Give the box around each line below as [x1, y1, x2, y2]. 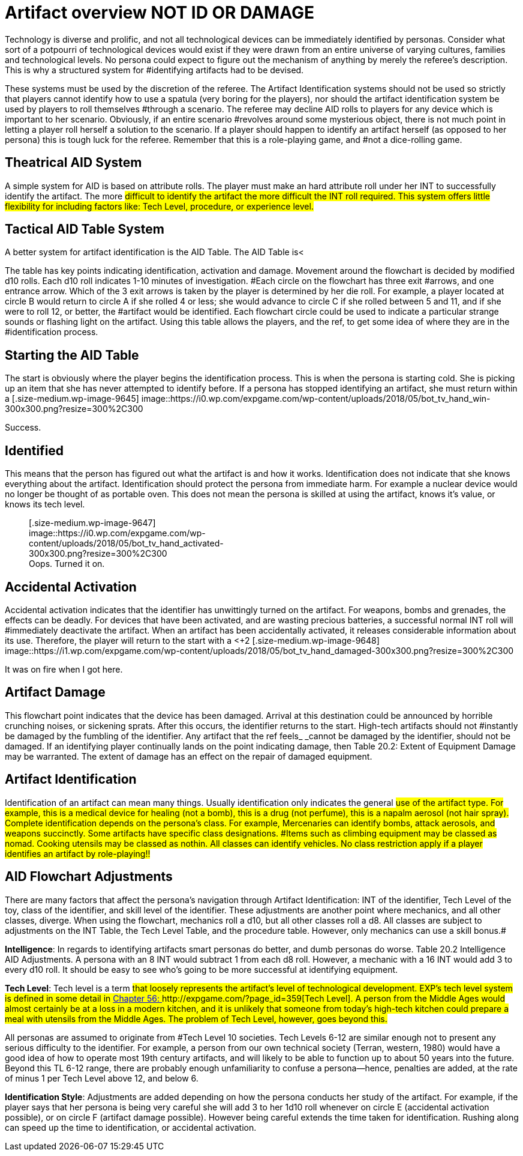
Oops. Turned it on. [29, 558, 105, 569]
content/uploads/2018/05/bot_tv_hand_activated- [29, 538, 224, 549]
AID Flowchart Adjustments [5, 869, 173, 885]
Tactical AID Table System [5, 222, 164, 237]
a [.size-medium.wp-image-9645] [5, 393, 139, 404]
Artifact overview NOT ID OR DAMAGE [5, 2, 314, 23]
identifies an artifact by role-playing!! [5, 848, 151, 859]
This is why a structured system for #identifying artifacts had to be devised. [5, 64, 304, 75]
